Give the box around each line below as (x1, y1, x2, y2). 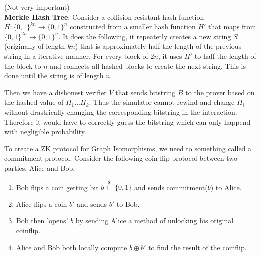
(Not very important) (4, 2, 70, 12)
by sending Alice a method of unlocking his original (75, 215, 234, 226)
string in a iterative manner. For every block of (4, 50, 148, 61)
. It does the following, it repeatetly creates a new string (58, 31, 231, 41)
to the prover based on (185, 87, 255, 97)
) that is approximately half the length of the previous (75, 41, 242, 51)
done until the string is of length (4, 70, 104, 81)
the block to (4, 60, 41, 71)
